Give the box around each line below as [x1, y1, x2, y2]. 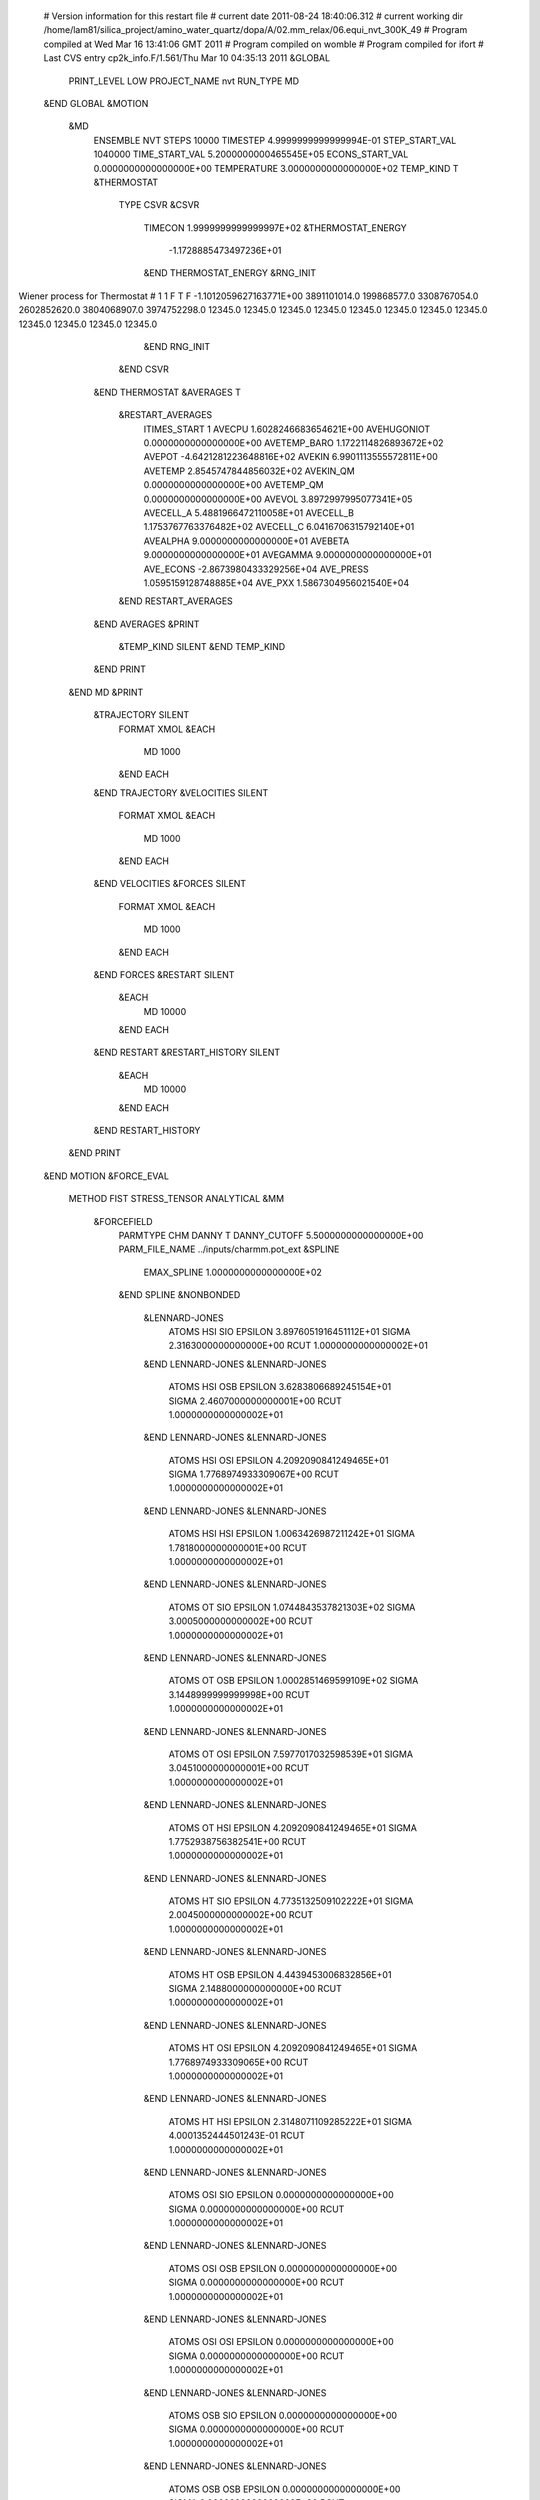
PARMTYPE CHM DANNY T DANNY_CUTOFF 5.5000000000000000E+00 [118, 1230, 424, 1241]
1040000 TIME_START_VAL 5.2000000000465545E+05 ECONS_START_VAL [93, 148, 409, 160]
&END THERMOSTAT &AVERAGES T [93, 386, 242, 398]
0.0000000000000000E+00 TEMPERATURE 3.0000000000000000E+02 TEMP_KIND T [93, 162, 459, 174]
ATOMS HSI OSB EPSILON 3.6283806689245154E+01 [168, 1381, 392, 1393]
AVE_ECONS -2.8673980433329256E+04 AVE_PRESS [143, 563, 369, 575]
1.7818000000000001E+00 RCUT [168, 1541, 308, 1554]
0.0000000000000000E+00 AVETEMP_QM [143, 479, 324, 491]
